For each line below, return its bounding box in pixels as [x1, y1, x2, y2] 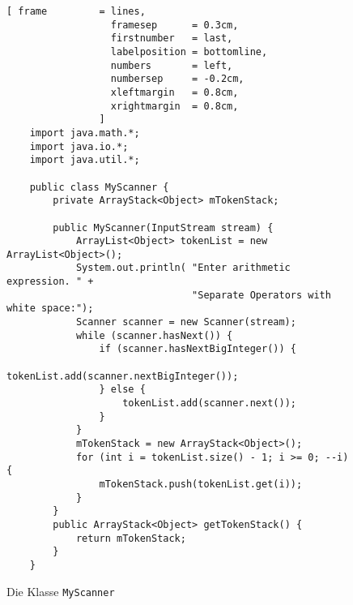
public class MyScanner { [29, 181, 169, 193]
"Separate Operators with [192, 289, 331, 301]
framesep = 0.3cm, [110, 19, 239, 31]
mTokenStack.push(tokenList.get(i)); [99, 478, 303, 490]
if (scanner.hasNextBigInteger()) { [99, 343, 296, 355]
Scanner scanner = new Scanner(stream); [75, 316, 296, 328]
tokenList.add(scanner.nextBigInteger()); [6, 370, 239, 382]
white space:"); [6, 302, 94, 315]
